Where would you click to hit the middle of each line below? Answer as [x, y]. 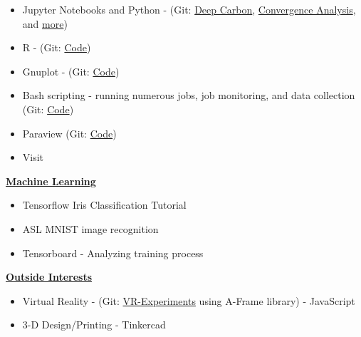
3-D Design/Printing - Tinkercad [94, 325]
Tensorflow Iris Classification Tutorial [104, 205]
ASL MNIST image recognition [90, 228]
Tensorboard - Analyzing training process [113, 253]
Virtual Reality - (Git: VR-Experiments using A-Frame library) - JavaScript [189, 300]
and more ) [45, 23]
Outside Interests [49, 277]
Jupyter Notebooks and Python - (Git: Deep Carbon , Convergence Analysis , [189, 9]
